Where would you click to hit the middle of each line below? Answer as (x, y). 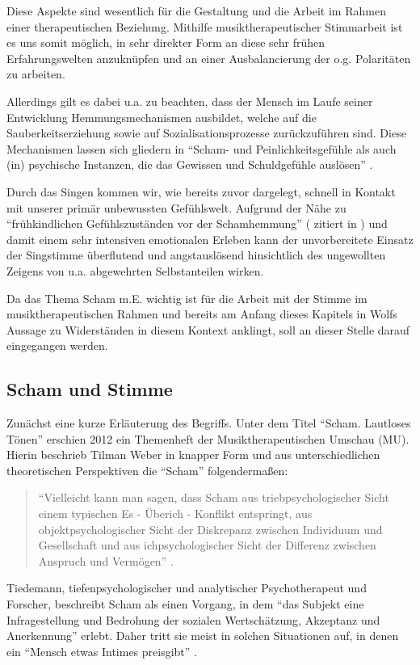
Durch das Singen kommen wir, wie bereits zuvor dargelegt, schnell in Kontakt (201, 191)
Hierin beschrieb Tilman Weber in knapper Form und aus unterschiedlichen (193, 455)
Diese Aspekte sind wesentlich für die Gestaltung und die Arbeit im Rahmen (196, 11)
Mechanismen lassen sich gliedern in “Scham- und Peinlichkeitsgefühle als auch (202, 148)
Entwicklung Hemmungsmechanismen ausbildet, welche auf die (162, 117)
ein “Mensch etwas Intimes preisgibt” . (102, 651)
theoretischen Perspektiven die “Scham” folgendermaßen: (147, 470)
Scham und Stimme (90, 389)
